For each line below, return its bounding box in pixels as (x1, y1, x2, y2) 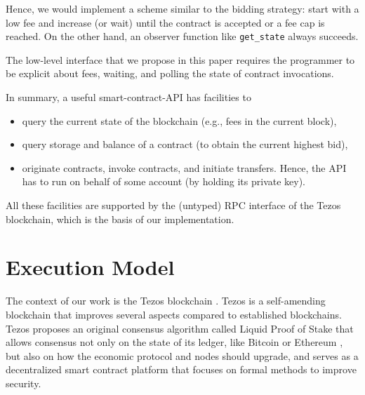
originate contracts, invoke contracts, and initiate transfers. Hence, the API (22, 160, 347, 175)
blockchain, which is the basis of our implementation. (6, 211, 234, 226)
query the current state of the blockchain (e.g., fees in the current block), (22, 113, 337, 128)
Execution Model (6, 253, 175, 281)
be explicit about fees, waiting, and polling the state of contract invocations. (6, 66, 334, 81)
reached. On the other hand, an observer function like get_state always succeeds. (6, 29, 359, 43)
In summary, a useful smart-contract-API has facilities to (6, 90, 251, 105)
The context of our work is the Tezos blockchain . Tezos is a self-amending (6, 293, 326, 308)
